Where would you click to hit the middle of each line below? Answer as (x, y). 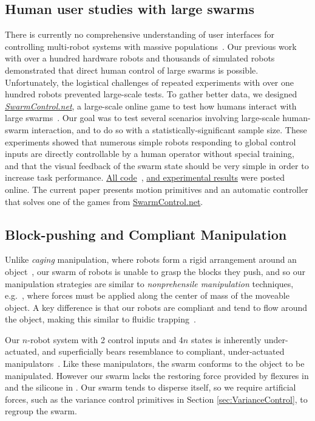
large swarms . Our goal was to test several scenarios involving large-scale (142, 118)
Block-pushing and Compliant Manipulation (146, 234)
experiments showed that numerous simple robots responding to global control (151, 141)
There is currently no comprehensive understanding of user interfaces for (140, 34)
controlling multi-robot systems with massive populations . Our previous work (151, 46)
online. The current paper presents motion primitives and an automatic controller (157, 189)
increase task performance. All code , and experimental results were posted (145, 177)
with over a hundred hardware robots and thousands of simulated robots (140, 58)
